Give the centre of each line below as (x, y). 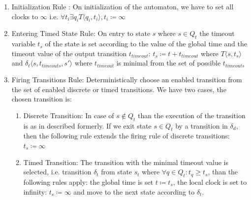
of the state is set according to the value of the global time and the (146, 44)
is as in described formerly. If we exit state (87, 125)
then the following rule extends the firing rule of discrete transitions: (126, 136)
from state (117, 172)
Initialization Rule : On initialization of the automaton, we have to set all (123, 6)
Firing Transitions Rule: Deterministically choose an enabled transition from (127, 79)
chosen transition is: (42, 99)
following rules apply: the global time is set (88, 182)
